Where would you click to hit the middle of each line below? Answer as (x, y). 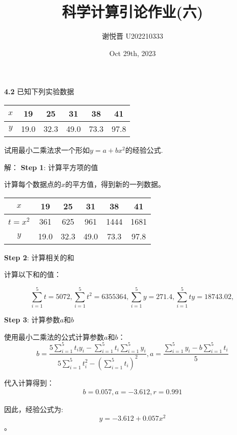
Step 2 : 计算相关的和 (39, 257)
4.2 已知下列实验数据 (39, 91)
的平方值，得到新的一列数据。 (115, 184)
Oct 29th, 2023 (133, 53)
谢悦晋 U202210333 (133, 36)
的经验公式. (144, 149)
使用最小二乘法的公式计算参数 (54, 336)
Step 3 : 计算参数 (32, 319)
